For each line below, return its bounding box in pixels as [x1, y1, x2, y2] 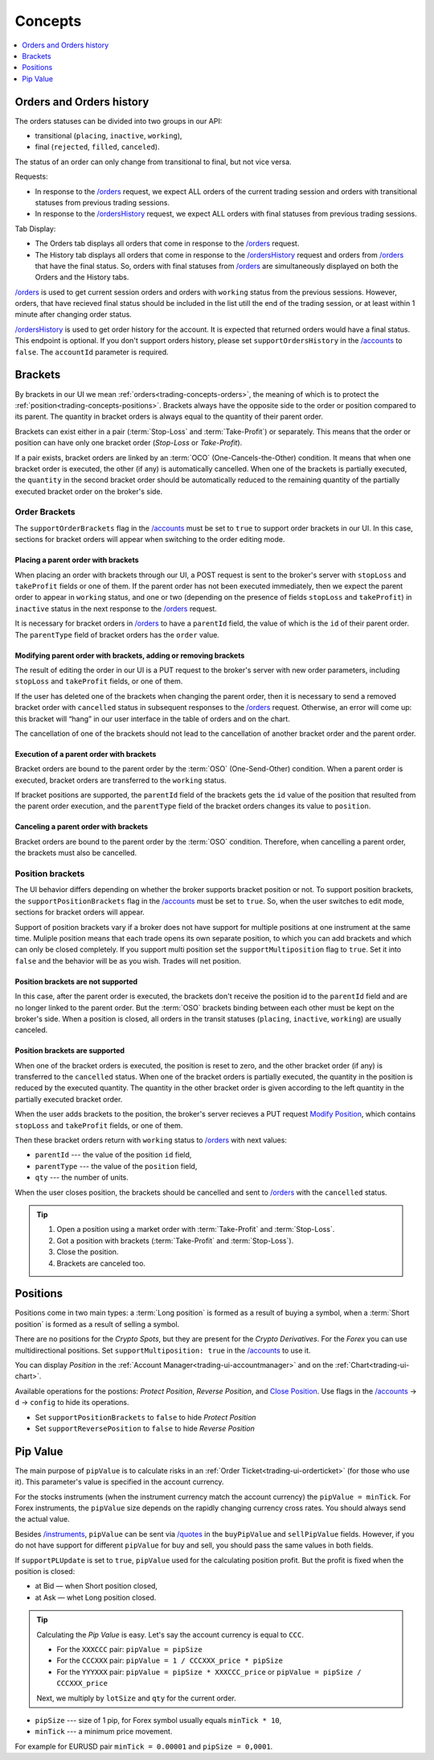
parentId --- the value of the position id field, [35, 1150, 192, 1159]
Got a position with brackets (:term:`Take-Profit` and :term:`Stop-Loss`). [56, 1236, 294, 1246]
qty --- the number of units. [35, 1172, 129, 1183]
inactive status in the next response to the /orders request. [14, 604, 217, 614]
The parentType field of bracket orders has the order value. [14, 630, 220, 639]
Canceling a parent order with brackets [14, 822, 149, 832]
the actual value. [14, 1514, 70, 1524]
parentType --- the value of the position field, [35, 1161, 198, 1171]
